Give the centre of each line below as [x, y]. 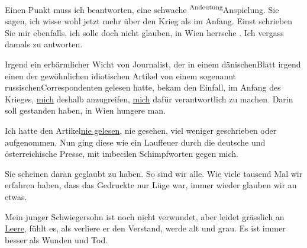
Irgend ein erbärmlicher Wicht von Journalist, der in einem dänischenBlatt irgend [153, 64]
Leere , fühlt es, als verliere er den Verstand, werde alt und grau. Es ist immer [145, 228]
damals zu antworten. [44, 44]
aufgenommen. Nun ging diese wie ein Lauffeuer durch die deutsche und [135, 142]
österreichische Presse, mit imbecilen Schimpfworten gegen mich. [122, 154]
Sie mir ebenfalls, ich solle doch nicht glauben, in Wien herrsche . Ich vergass [144, 32]
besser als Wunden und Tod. [56, 239]
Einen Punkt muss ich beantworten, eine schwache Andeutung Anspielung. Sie [142, 9]
